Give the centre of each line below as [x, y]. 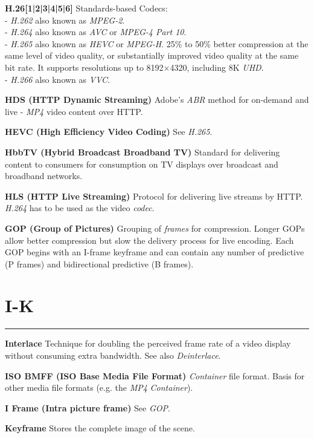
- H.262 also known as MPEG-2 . [65, 20]
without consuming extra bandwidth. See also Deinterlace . [113, 355]
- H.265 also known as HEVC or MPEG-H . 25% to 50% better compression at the [157, 43]
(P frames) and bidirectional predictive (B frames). [99, 263]
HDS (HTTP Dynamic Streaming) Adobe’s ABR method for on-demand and [157, 100]
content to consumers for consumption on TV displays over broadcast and [142, 164]
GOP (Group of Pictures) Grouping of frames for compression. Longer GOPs [155, 228]
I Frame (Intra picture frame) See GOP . [88, 407]
